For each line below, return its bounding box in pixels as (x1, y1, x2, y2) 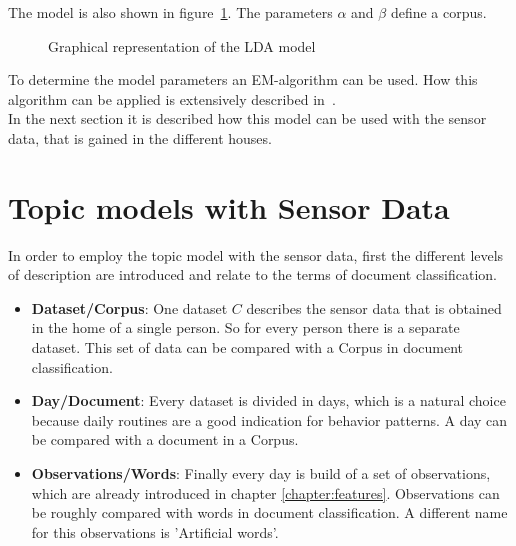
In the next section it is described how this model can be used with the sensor (8, 108, 487, 129)
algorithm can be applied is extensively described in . (8, 88, 336, 109)
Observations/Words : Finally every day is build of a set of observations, (31, 463, 491, 484)
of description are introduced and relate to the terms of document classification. (8, 264, 497, 285)
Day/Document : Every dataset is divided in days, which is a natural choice (31, 390, 506, 411)
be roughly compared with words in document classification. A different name (31, 502, 508, 523)
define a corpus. (390, 2, 487, 22)
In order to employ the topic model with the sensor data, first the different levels (8, 244, 504, 265)
